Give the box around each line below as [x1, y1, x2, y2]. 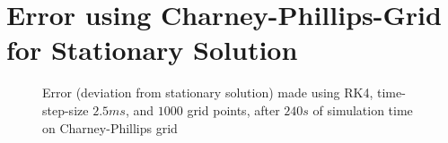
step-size [42, 100, 89, 119]
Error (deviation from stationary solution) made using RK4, [42, 83, 373, 102]
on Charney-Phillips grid [42, 118, 178, 137]
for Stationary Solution [6, 31, 298, 68]
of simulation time [312, 100, 413, 119]
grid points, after [187, 100, 280, 119]
